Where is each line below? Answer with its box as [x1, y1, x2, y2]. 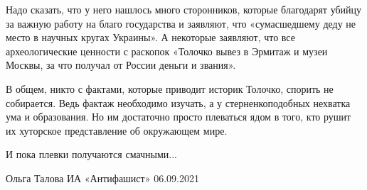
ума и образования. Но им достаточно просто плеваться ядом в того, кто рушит [6, 109, 351, 124]
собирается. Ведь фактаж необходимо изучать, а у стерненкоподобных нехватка [6, 95, 351, 110]
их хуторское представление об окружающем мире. [6, 123, 228, 138]
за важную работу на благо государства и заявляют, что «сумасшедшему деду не [6, 16, 356, 30]
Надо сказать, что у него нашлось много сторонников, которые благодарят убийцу [6, 2, 362, 16]
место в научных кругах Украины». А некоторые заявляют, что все [6, 30, 295, 45]
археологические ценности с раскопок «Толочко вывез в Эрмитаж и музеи [6, 43, 328, 58]
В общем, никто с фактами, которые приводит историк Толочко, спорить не [6, 81, 334, 96]
